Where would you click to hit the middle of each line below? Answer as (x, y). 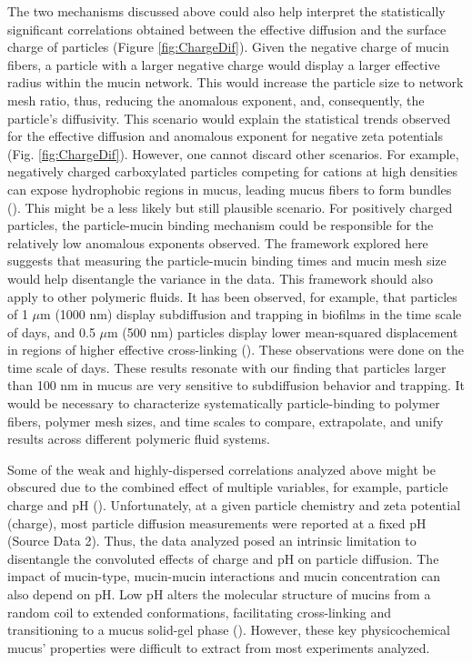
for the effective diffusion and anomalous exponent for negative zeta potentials (226, 136)
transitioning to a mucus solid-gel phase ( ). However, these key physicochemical (229, 630)
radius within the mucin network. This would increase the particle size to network (236, 82)
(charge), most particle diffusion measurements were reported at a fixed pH (217, 522)
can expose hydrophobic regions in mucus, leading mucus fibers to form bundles (230, 189)
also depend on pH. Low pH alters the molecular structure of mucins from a (219, 594)
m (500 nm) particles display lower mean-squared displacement (283, 331)
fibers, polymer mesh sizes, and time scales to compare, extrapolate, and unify (226, 421)
